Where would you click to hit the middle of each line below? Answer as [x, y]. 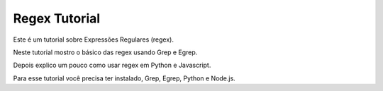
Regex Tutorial [57, 18]
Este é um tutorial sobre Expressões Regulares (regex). [93, 40]
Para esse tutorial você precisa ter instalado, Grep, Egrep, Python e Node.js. [124, 78]
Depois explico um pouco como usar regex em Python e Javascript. [112, 65]
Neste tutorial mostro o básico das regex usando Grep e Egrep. [105, 52]
